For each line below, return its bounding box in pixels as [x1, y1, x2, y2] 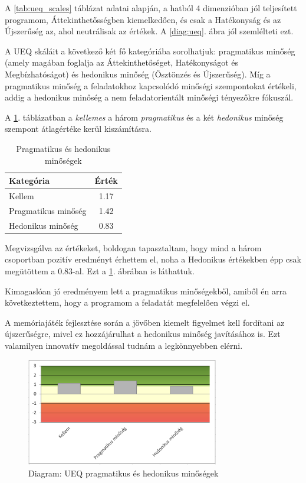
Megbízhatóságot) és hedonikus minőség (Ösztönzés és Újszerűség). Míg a [5, 67, 271, 80]
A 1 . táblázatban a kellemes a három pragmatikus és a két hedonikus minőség [5, 111, 284, 123]
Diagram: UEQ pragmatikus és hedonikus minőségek [28, 467, 219, 479]
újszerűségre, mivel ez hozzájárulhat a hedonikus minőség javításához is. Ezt [5, 328, 281, 340]
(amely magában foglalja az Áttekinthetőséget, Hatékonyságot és [5, 56, 239, 69]
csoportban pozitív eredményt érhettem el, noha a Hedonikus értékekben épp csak [5, 253, 301, 265]
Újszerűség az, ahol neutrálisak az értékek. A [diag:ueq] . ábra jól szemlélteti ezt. [5, 25, 294, 37]
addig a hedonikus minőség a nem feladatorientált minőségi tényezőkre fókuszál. [5, 91, 294, 103]
